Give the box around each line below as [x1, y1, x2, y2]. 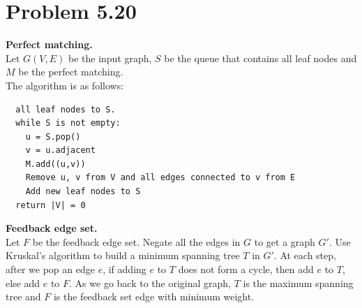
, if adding [103, 262, 146, 277]
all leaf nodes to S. [15, 104, 116, 115]
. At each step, [273, 248, 336, 263]
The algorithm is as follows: [6, 78, 124, 92]
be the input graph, [68, 50, 152, 65]
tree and [6, 289, 41, 304]
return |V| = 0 [15, 200, 86, 210]
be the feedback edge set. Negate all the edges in [32, 234, 241, 249]
